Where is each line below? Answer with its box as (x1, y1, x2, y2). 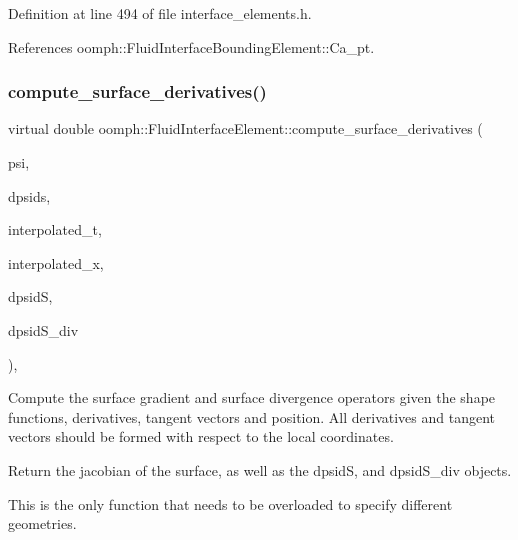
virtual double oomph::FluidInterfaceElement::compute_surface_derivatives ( (8, 118, 483, 139)
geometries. (8, 513, 77, 534)
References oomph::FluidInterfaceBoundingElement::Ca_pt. (8, 36, 375, 57)
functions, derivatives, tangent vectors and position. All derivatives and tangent (8, 406, 496, 427)
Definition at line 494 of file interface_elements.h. (8, 3, 312, 23)
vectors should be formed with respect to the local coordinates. (8, 426, 394, 447)
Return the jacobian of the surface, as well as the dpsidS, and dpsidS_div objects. (8, 459, 512, 480)
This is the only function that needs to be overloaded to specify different (8, 493, 453, 514)
